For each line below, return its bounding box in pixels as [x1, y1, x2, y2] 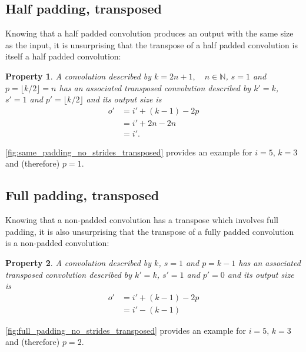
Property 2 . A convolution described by [5, 257, 152, 269]
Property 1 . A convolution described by [5, 69, 152, 82]
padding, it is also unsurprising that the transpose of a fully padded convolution [5, 225, 294, 237]
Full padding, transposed [5, 186, 159, 204]
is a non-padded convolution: [5, 237, 109, 249]
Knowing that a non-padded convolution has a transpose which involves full [5, 214, 278, 226]
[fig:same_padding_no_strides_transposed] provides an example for [5, 145, 252, 158]
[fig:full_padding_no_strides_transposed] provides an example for [5, 324, 246, 336]
